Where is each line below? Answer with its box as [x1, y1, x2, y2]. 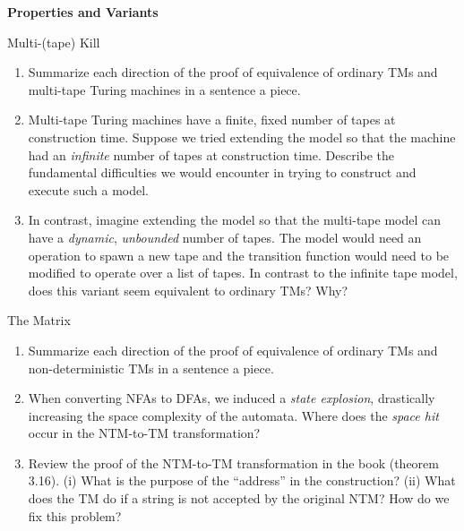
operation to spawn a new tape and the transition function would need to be [28, 245, 450, 264]
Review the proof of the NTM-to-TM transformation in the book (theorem [28, 453, 439, 472]
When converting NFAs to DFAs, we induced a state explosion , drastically [28, 389, 435, 407]
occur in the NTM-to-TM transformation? [28, 424, 261, 442]
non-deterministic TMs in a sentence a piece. [28, 358, 274, 377]
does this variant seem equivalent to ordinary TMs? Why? [28, 280, 348, 299]
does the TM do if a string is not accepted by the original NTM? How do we [28, 489, 450, 508]
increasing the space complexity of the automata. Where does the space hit [28, 406, 439, 424]
